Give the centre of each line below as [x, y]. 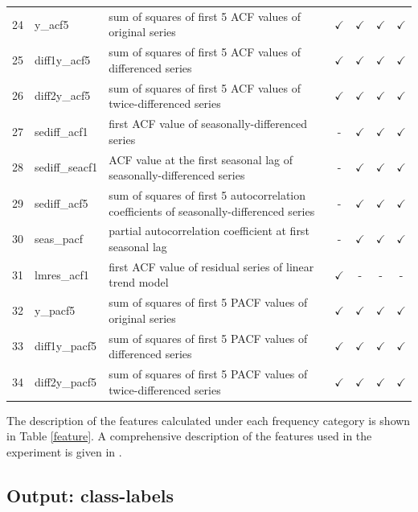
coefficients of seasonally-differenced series [212, 211]
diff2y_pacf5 [66, 381]
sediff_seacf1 [66, 167]
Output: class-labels [90, 495]
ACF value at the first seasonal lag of [201, 159]
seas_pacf [59, 239]
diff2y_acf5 [63, 95]
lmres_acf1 [62, 274]
